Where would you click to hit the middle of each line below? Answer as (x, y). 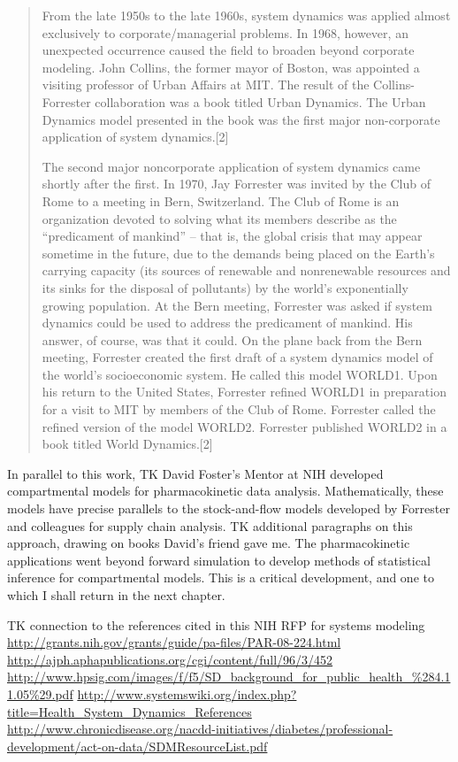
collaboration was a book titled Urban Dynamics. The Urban (260, 101)
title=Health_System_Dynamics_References (130, 711)
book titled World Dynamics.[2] (127, 444)
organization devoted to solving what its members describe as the (219, 218)
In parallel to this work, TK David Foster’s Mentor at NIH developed (195, 473)
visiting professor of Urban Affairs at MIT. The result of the (206, 85)
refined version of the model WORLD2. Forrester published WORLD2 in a (244, 426)
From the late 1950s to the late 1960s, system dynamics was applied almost (246, 15)
